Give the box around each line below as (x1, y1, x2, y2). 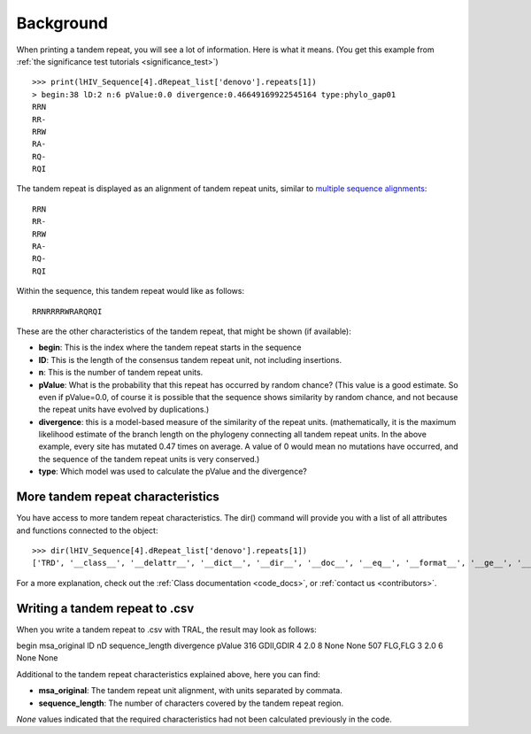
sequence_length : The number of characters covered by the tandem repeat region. (38, 698, 344, 708)
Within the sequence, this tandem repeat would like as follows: (16, 286, 245, 297)
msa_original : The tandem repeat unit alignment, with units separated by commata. (38, 685, 342, 696)
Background (16, 13, 108, 33)
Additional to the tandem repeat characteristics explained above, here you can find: (16, 668, 320, 679)
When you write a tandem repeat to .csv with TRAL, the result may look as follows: (16, 624, 318, 635)
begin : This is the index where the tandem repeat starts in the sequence (38, 342, 302, 353)
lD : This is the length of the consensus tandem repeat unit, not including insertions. (38, 354, 342, 365)
